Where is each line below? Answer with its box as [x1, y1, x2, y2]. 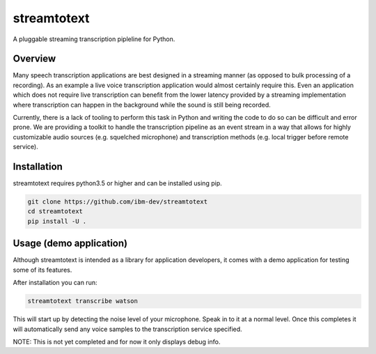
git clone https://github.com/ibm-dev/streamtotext [27, 198, 208, 206]
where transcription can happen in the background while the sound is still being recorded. [13, 100, 271, 109]
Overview [13, 53, 56, 65]
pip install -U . [27, 217, 87, 225]
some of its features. [13, 265, 72, 274]
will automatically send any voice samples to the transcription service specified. [13, 325, 243, 333]
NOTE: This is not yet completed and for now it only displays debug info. [13, 337, 221, 346]
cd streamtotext [27, 208, 84, 215]
